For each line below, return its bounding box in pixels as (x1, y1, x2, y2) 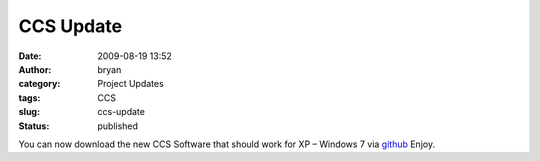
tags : (18, 91, 41, 104)
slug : (18, 106, 40, 118)
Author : (18, 63, 52, 75)
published (97, 120, 139, 132)
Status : (18, 120, 50, 132)
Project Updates (97, 78, 164, 90)
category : (18, 78, 61, 90)
